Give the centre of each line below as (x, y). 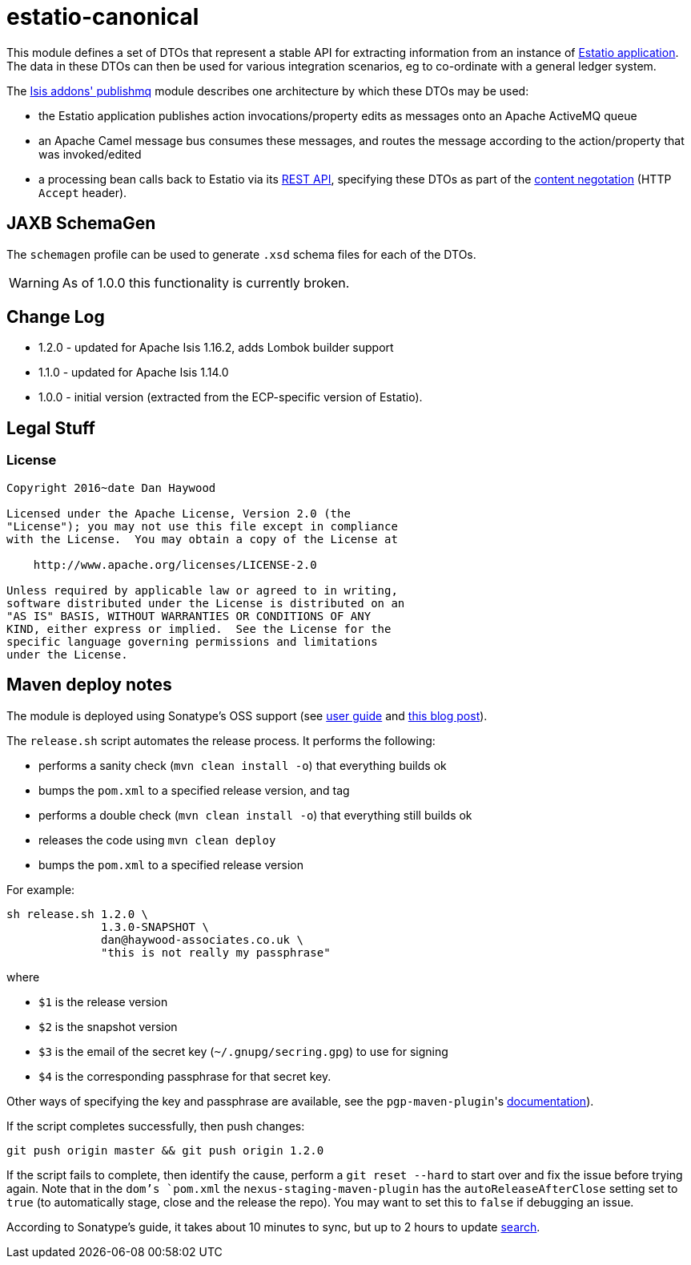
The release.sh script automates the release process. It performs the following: (221, 740)
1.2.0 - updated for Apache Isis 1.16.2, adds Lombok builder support (216, 348)
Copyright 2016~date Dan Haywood (111, 487)
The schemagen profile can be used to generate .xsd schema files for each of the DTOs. (241, 254)
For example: (41, 889)
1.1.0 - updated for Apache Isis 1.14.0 (134, 373)
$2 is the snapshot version (108, 1026)
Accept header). (83, 192)
